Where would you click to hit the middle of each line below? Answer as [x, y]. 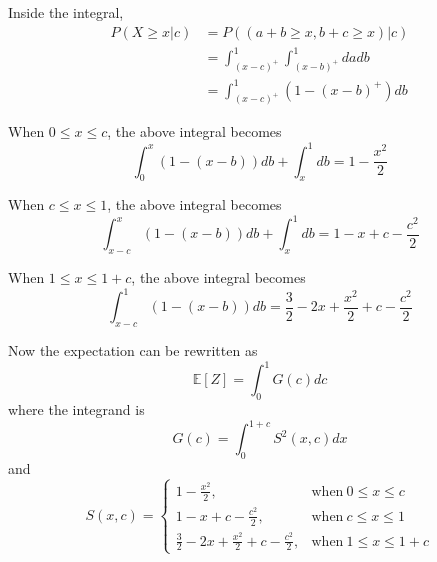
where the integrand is [76, 408]
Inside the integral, [66, 12]
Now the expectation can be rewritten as [133, 350]
